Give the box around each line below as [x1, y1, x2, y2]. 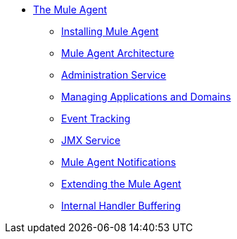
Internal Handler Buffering [61, 200, 181, 212]
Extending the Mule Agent [61, 178, 181, 190]
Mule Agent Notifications [61, 156, 177, 168]
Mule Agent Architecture [61, 47, 174, 59]
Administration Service [61, 69, 167, 81]
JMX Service [61, 134, 121, 146]
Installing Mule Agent [61, 25, 159, 37]
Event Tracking [61, 112, 131, 124]
